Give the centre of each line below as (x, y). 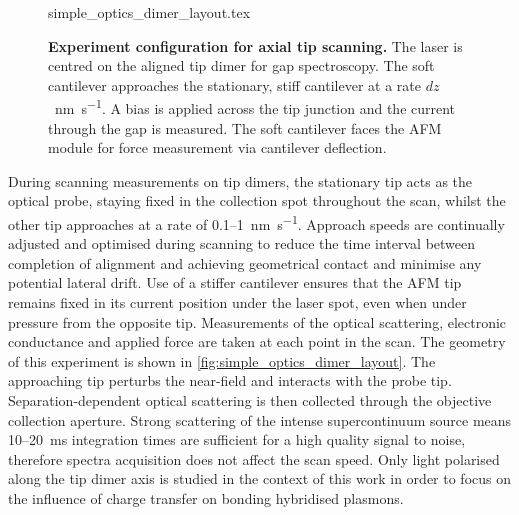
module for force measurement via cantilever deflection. (217, 147)
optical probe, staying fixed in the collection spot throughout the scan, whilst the (257, 200)
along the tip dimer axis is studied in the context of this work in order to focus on (259, 478)
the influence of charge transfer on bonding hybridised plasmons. (206, 497)
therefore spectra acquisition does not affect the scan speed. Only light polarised (254, 458)
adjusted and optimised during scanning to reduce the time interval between (242, 243)
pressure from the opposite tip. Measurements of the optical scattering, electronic (257, 321)
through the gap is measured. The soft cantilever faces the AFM (245, 127)
